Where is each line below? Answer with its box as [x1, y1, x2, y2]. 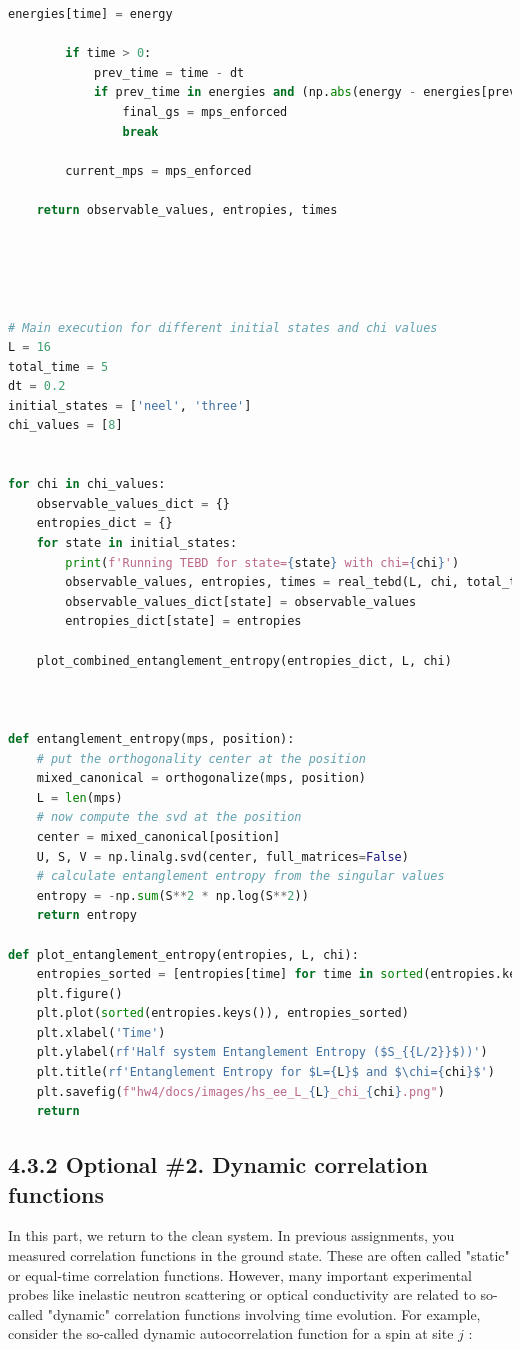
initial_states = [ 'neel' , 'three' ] [8, 398, 252, 413]
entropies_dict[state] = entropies [65, 614, 302, 629]
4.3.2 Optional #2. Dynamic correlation [8, 1149, 429, 1180]
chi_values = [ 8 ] [8, 418, 123, 433]
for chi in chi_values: [8, 477, 166, 492]
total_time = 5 [8, 359, 109, 374]
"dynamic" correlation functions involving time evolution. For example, [47, 1303, 481, 1324]
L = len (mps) [36, 790, 123, 805]
